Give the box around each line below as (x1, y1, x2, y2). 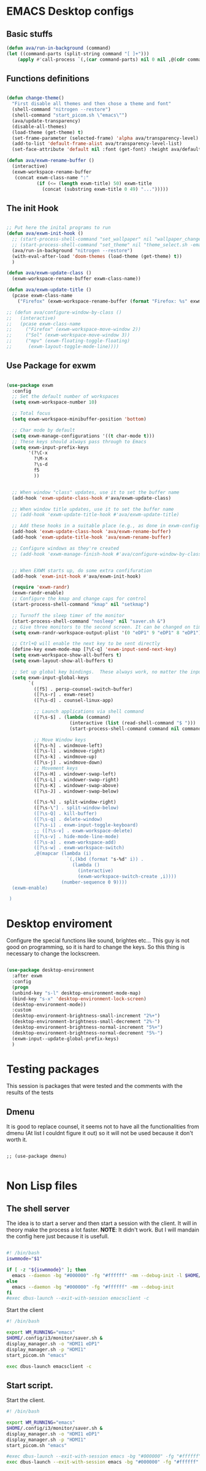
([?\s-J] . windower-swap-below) (33, 788, 120, 794)
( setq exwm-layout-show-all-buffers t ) (12, 658, 114, 664)
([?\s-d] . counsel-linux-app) (33, 697, 114, 704)
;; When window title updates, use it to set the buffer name (12, 506, 174, 512)
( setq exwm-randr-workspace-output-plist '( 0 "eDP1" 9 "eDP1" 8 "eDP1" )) (12, 629, 204, 636)
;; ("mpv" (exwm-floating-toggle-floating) (6, 338, 131, 344)
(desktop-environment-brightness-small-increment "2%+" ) (12, 1013, 161, 1019)
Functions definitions (6, 74, 90, 84)
